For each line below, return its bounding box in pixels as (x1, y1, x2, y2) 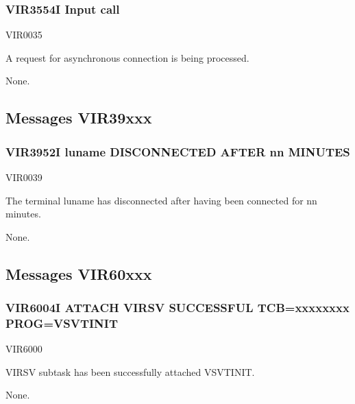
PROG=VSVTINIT (5, 315, 119, 331)
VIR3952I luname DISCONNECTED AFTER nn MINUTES (5, 143, 350, 160)
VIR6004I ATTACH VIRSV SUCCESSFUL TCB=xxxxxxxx (5, 299, 350, 316)
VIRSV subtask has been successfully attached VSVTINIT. (5, 364, 255, 379)
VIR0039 (5, 170, 42, 184)
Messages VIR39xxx (5, 107, 152, 128)
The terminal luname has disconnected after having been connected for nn (5, 193, 317, 207)
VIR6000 (5, 342, 42, 356)
